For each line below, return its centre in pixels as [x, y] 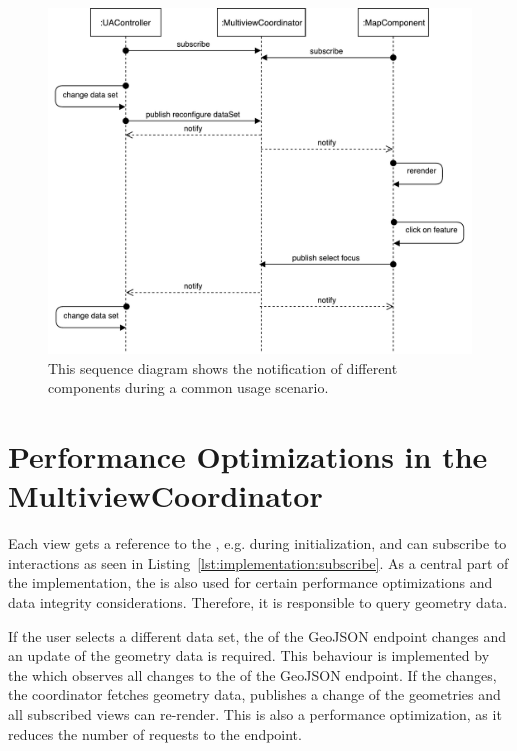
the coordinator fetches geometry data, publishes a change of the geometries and [254, 694]
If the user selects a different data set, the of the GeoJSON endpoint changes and [257, 635]
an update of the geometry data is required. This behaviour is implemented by [249, 655]
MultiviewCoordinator [165, 495]
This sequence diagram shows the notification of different [223, 367]
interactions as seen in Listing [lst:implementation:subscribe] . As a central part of [258, 562]
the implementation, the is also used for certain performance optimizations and [250, 582]
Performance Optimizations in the [248, 456]
